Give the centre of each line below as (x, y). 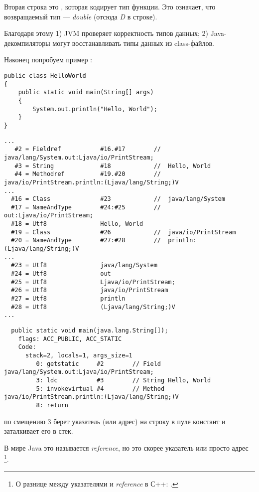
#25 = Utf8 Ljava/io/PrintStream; (93, 282)
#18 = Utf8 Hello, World (77, 224)
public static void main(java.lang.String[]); (90, 330)
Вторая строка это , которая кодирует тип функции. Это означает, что (110, 6)
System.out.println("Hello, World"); (95, 109)
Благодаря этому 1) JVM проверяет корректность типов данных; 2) (106, 33)
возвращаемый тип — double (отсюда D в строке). (81, 16)
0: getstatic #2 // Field (98, 364)
